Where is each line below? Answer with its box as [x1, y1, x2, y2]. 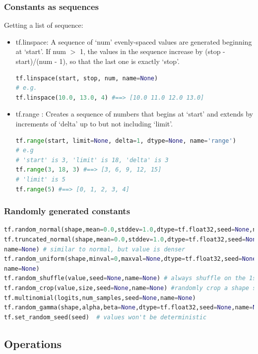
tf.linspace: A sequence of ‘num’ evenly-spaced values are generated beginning [15, 36, 252, 47]
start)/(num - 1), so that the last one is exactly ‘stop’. [15, 56, 180, 66]
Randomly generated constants [4, 205, 130, 217]
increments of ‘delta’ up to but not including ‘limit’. [15, 118, 173, 128]
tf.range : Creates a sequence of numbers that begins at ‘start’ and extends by [15, 109, 253, 119]
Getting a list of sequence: [4, 20, 83, 30]
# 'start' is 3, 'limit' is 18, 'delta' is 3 [15, 156, 169, 164]
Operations [4, 336, 62, 351]
